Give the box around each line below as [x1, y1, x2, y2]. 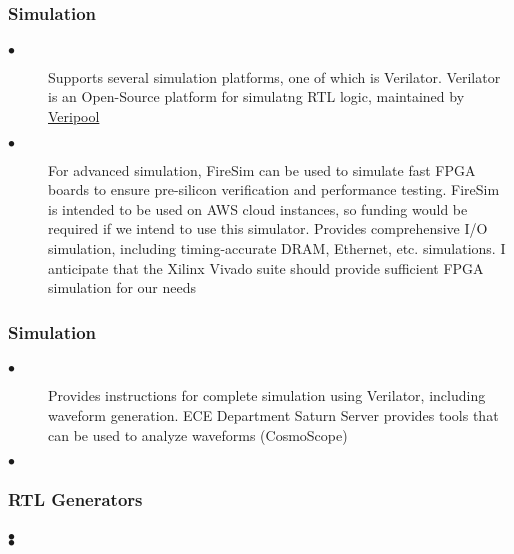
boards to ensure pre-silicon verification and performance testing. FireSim [48, 179, 500, 200]
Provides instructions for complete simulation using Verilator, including [48, 385, 486, 406]
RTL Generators [8, 487, 143, 512]
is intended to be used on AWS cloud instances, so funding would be [48, 198, 468, 219]
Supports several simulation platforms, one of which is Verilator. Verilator [48, 66, 501, 87]
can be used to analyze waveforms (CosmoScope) [48, 424, 348, 445]
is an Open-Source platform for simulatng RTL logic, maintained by [48, 86, 465, 107]
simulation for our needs [48, 277, 197, 298]
